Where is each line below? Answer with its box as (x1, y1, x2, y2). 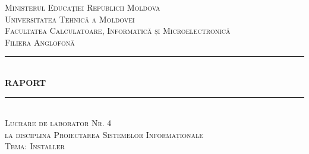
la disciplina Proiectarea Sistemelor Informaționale (5, 128, 204, 140)
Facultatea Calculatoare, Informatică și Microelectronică (5, 24, 231, 37)
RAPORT (5, 76, 46, 88)
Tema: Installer (5, 140, 65, 152)
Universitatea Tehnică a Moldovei (5, 12, 135, 25)
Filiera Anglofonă (5, 36, 75, 48)
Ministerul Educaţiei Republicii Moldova (5, 1, 160, 13)
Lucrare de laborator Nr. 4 (5, 117, 112, 129)
